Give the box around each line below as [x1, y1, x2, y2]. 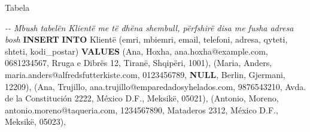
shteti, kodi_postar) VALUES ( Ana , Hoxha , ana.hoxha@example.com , [5, 44, 268, 57]
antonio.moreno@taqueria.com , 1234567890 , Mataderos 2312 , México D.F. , [5, 103, 278, 116]
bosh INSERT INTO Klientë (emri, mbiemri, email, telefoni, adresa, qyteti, [5, 33, 288, 46]
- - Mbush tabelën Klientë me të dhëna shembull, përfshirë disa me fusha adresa [5, 21, 294, 34]
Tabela [5, 1, 30, 13]
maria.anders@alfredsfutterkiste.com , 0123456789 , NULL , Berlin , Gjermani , [5, 68, 285, 80]
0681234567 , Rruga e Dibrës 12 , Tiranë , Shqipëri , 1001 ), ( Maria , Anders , [5, 56, 272, 69]
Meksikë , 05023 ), [5, 115, 66, 128]
